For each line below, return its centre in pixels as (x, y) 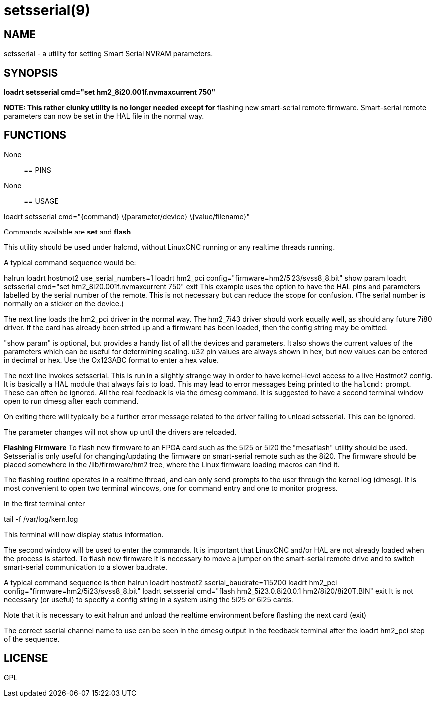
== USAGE (41, 201)
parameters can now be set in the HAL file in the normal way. (104, 116)
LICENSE (26, 658)
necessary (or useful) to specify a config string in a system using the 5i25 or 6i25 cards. (149, 599)
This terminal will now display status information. (84, 534)
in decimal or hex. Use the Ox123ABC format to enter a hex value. (111, 360)
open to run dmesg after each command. (71, 401)
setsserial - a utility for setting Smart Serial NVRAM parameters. (109, 54)
